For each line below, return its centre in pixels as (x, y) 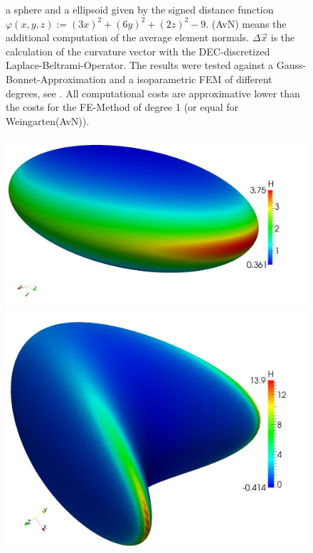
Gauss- (291, 65)
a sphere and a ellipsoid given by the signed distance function (140, 9)
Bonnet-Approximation (56, 79)
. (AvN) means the (246, 23)
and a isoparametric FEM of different (191, 79)
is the (283, 37)
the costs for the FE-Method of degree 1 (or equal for (122, 107)
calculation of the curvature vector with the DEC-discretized (138, 51)
